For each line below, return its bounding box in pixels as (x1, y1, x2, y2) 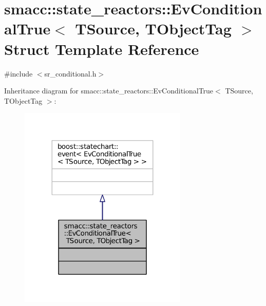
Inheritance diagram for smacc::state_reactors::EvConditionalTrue (4, 85, 214, 96)
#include (4, 68, 33, 79)
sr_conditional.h (44, 68, 97, 79)
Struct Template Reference (4, 38, 199, 59)
